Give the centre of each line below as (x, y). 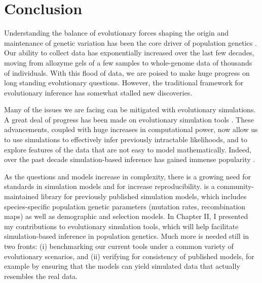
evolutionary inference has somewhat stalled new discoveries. (98, 92)
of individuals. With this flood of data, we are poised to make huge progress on (127, 72)
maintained (22, 196)
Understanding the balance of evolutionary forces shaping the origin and (117, 33)
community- (236, 186)
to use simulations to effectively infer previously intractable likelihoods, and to (126, 139)
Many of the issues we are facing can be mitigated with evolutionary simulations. (130, 109)
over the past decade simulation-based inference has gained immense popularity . (130, 159)
